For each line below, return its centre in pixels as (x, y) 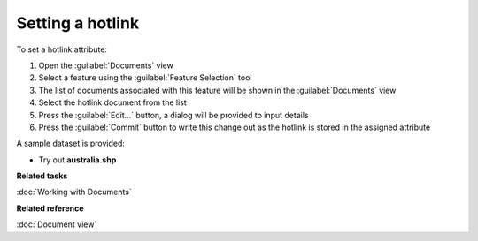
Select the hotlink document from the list (113, 102)
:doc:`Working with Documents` (74, 192)
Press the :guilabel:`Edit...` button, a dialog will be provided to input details (173, 115)
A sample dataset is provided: (71, 143)
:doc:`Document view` (57, 224)
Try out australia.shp (77, 160)
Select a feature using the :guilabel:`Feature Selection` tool (145, 78)
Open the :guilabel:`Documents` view (106, 65)
